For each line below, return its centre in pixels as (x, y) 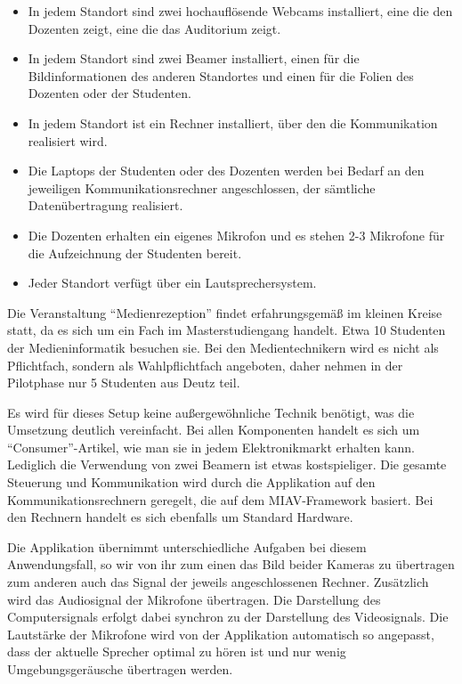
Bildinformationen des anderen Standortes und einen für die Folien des (221, 75)
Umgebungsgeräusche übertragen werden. (120, 669)
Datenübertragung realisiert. (105, 205)
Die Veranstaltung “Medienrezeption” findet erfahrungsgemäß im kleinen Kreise (225, 312)
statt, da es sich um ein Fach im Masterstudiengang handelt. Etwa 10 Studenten (227, 330)
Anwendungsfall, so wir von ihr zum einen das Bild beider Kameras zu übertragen (231, 564)
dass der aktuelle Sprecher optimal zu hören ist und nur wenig (177, 651)
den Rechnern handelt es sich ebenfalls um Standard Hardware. (180, 517)
